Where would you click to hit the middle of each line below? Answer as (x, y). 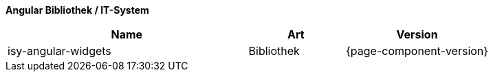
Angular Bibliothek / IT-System (77, 10)
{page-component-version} (417, 51)
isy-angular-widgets (59, 51)
